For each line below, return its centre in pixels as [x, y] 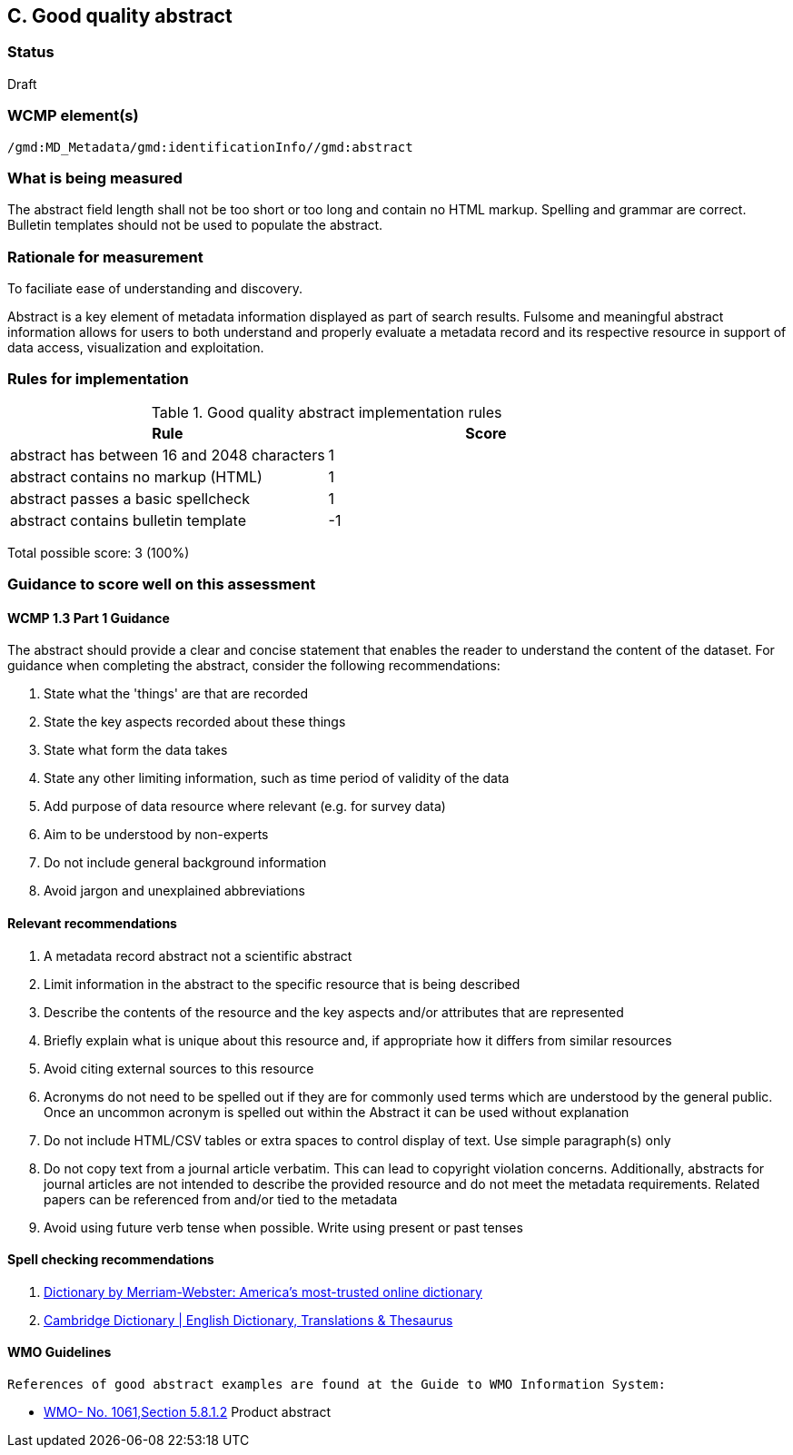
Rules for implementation [98, 379]
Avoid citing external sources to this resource [179, 1068]
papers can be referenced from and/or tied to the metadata [221, 1199]
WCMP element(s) [73, 116]
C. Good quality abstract [120, 16]
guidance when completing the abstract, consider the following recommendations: [254, 666]
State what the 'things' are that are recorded [176, 694]
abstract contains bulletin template [128, 520]
